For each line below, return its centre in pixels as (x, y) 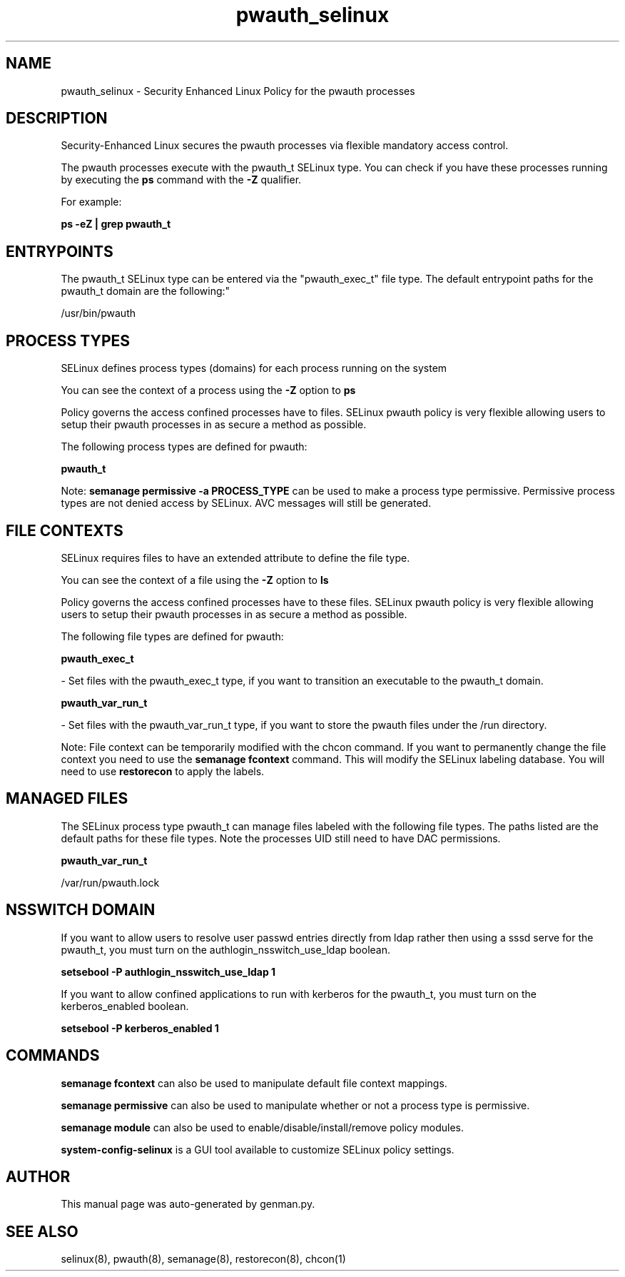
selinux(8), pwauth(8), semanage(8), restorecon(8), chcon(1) (203, 1259)
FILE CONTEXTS (65, 530)
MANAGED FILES (67, 799)
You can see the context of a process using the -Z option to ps (208, 390)
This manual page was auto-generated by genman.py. (188, 1204)
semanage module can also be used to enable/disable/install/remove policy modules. (263, 1127)
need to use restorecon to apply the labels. (163, 771)
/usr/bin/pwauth (98, 313)
